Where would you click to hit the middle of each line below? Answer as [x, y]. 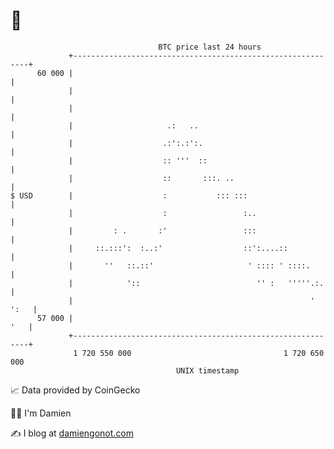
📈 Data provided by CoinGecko [75, 390]
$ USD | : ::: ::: [129, 195]
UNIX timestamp [207, 370]
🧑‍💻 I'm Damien [41, 413]
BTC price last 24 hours [210, 47]
